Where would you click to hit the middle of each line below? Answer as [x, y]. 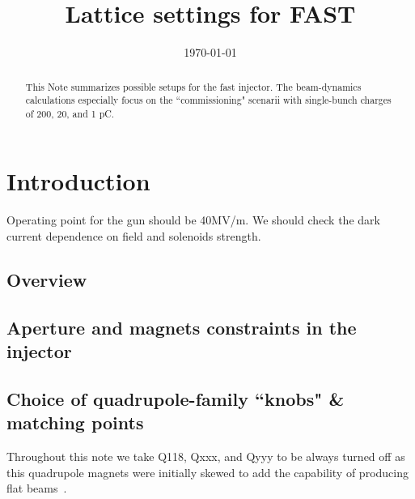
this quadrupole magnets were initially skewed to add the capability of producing [207, 472]
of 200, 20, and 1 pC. [70, 113]
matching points [75, 422]
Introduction [78, 181]
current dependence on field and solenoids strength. [134, 236]
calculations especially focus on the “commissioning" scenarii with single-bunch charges [208, 100]
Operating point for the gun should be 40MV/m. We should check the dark [193, 220]
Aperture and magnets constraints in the [182, 327]
